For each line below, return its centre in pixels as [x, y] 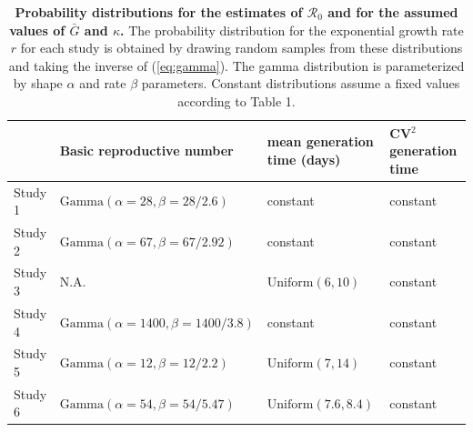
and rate [103, 83]
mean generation [320, 141]
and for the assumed [393, 12]
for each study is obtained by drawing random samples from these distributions [242, 48]
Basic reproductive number [146, 151]
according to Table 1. [236, 100]
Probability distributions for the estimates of [159, 12]
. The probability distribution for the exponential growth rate [292, 30]
